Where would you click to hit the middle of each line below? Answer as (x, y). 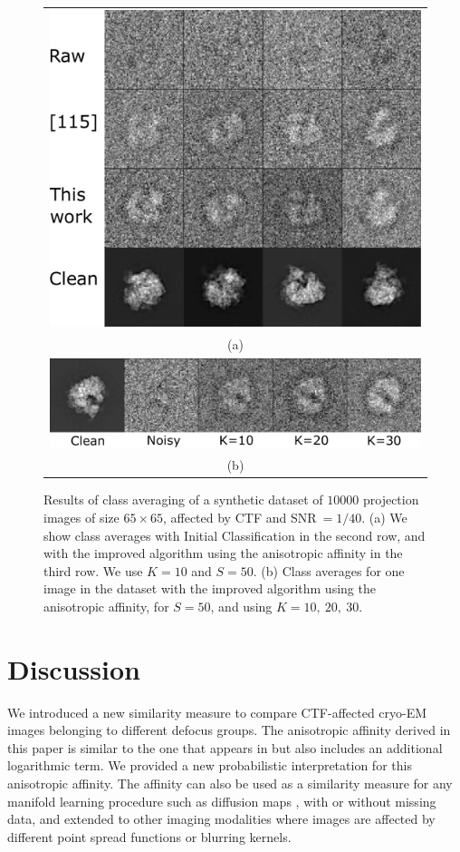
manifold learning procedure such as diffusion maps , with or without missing (222, 801)
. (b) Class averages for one (329, 570)
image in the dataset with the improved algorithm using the (210, 588)
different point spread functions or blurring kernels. (149, 836)
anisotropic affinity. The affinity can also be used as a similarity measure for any (230, 783)
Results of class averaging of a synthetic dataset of (183, 499)
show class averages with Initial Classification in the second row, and (235, 535)
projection (391, 499)
